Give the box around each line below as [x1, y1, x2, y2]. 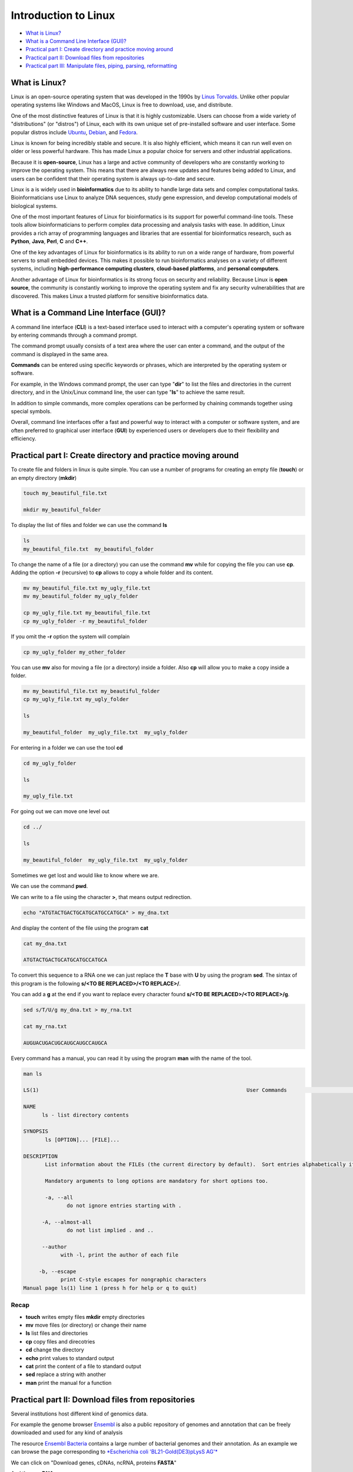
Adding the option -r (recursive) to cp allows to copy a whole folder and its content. [11, 569, 214, 576]
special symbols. [11, 408, 52, 415]
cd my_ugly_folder [23, 760, 76, 767]
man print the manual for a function [25, 1379, 112, 1386]
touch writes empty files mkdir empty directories [25, 1313, 145, 1320]
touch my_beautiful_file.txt [23, 490, 108, 497]
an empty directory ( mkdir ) [11, 474, 77, 481]
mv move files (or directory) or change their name [25, 1321, 147, 1328]
